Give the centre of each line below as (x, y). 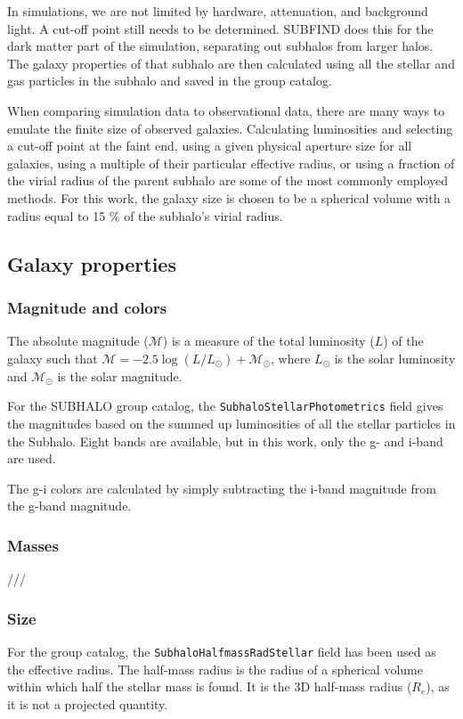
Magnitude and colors (87, 307)
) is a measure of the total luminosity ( (268, 341)
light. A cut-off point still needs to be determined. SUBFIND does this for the (220, 28)
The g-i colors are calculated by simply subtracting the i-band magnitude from (222, 488)
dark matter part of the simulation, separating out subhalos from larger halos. (220, 46)
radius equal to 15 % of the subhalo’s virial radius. (145, 215)
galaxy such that (53, 358)
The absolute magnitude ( (78, 341)
